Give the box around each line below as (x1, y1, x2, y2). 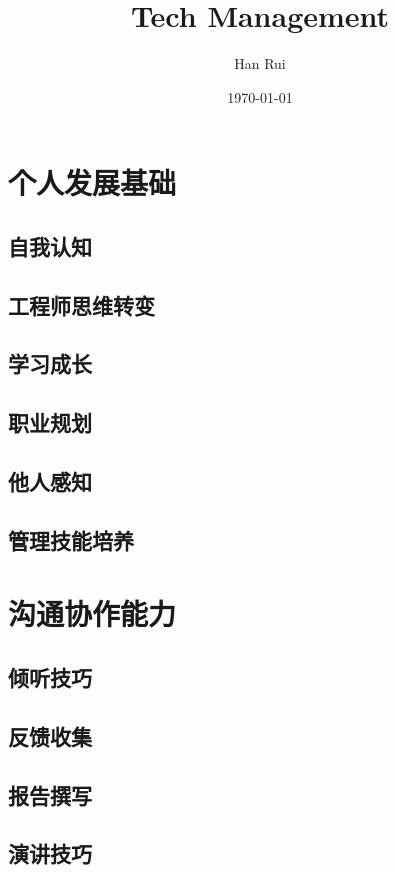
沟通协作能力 (8, 593, 177, 634)
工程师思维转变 (8, 289, 155, 320)
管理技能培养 (8, 524, 134, 555)
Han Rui (234, 53, 286, 74)
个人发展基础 (8, 162, 177, 203)
